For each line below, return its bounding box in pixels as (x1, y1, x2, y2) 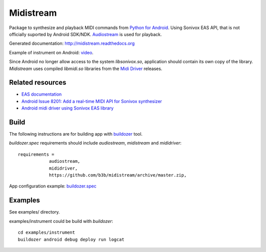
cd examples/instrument (18, 230, 75, 235)
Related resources (9, 78, 66, 87)
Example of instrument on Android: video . (9, 49, 94, 55)
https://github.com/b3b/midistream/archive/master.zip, (49, 173, 187, 178)
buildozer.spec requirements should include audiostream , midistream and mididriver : (9, 140, 182, 146)
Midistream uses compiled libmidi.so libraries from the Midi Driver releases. (9, 66, 163, 72)
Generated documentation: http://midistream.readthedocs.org (9, 40, 135, 46)
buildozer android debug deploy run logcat (18, 237, 125, 242)
